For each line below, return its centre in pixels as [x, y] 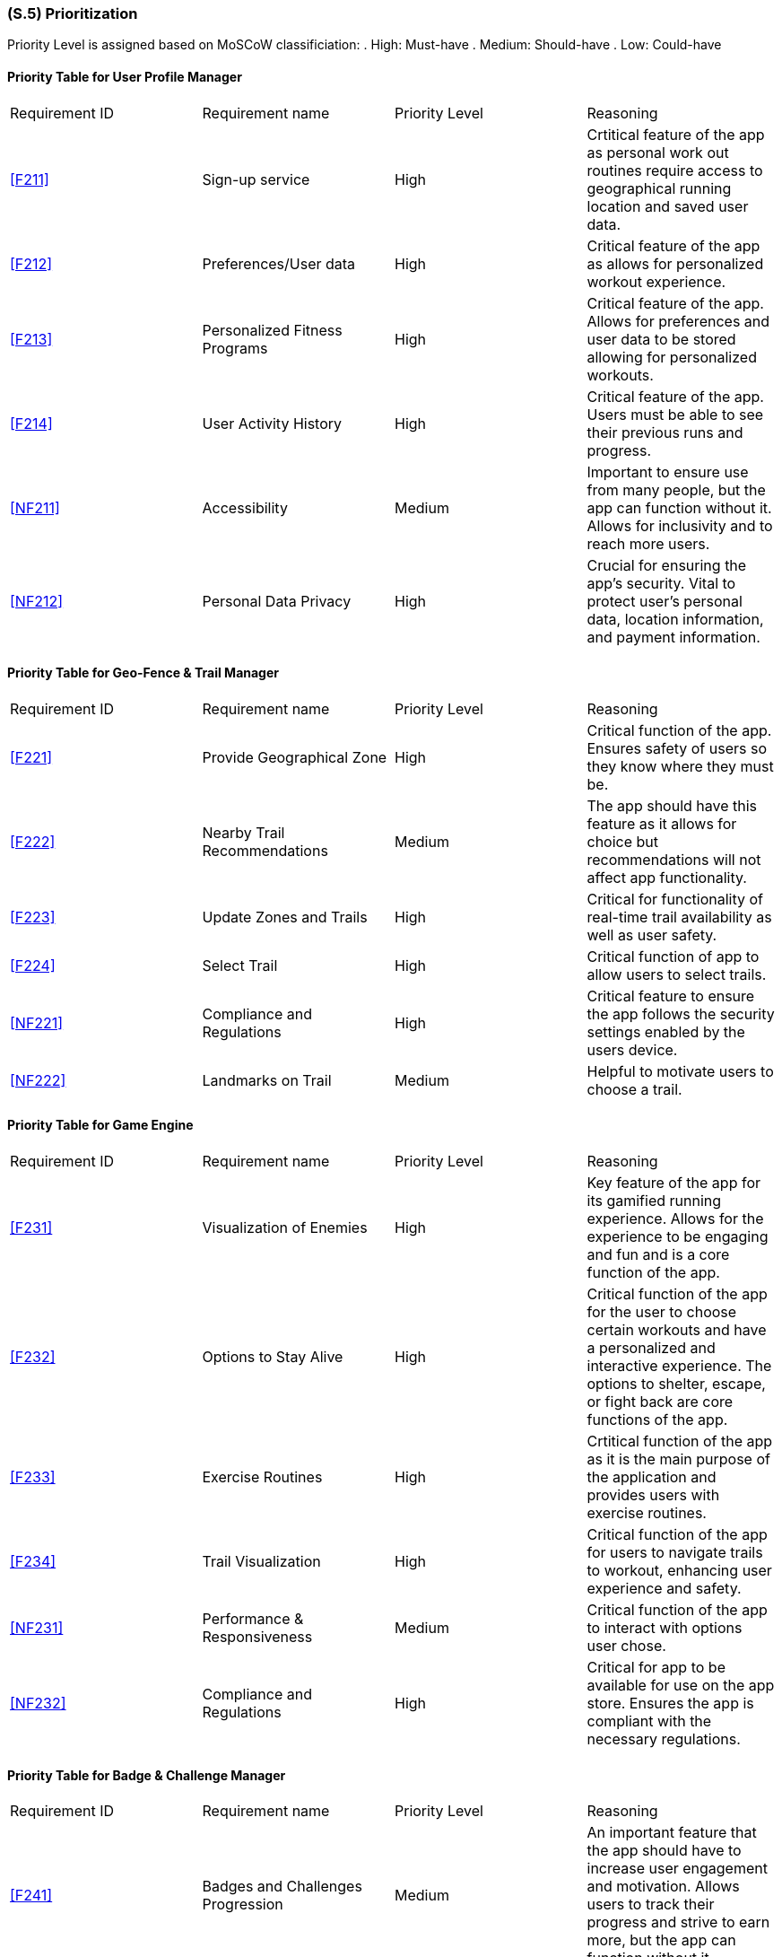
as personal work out [658, 152]
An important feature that [672, 1833]
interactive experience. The [679, 1366]
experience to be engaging [678, 1237]
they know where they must [680, 766]
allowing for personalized [672, 357]
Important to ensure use [668, 472]
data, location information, [675, 619]
